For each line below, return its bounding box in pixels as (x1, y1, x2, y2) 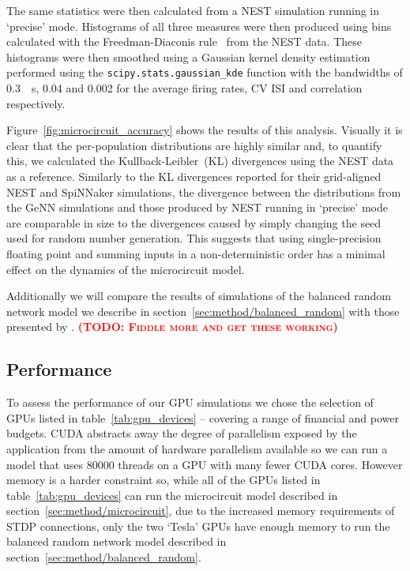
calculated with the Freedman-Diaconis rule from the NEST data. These (6, 33, 363, 50)
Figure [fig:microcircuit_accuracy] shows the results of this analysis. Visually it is (6, 122, 403, 138)
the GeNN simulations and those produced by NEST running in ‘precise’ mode (6, 199, 388, 216)
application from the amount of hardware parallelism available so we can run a (6, 440, 388, 456)
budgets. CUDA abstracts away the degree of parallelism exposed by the (6, 425, 357, 441)
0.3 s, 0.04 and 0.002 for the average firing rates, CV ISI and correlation (6, 80, 363, 96)
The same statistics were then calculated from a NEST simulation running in (6, 2, 380, 18)
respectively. (6, 95, 66, 111)
